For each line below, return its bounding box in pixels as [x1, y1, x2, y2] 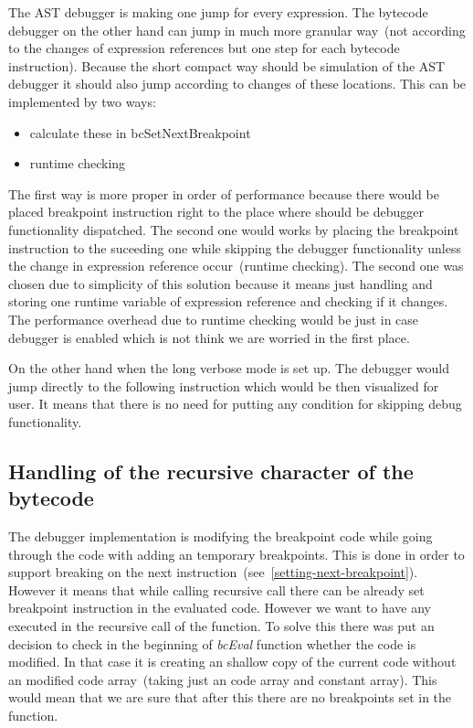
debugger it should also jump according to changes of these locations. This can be [8, 74, 467, 93]
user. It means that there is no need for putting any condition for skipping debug [8, 394, 462, 413]
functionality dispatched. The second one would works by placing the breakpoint [8, 219, 459, 239]
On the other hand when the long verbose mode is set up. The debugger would [8, 359, 449, 378]
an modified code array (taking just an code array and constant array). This [8, 669, 437, 689]
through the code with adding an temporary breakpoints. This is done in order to [8, 544, 465, 563]
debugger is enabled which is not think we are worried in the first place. [8, 327, 410, 347]
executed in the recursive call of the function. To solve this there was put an [8, 616, 435, 636]
